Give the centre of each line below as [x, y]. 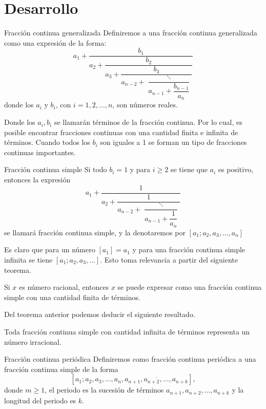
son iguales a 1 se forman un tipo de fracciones [173, 142]
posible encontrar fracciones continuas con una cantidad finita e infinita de [121, 132]
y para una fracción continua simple [189, 249]
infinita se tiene [28, 260]
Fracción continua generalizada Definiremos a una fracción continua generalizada [131, 33]
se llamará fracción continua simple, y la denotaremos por [95, 232]
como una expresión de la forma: [55, 42]
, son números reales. [145, 105]
